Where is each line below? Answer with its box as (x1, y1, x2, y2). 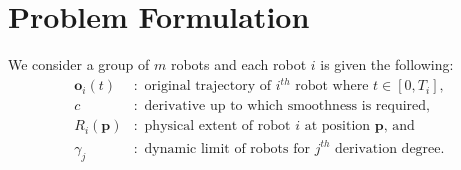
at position (304, 119, 371, 134)
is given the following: (320, 54, 454, 75)
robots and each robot (170, 54, 307, 75)
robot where (295, 79, 369, 94)
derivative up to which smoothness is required (144, 99, 427, 114)
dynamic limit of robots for (144, 141, 310, 156)
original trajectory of (144, 79, 272, 94)
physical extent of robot (144, 119, 291, 134)
